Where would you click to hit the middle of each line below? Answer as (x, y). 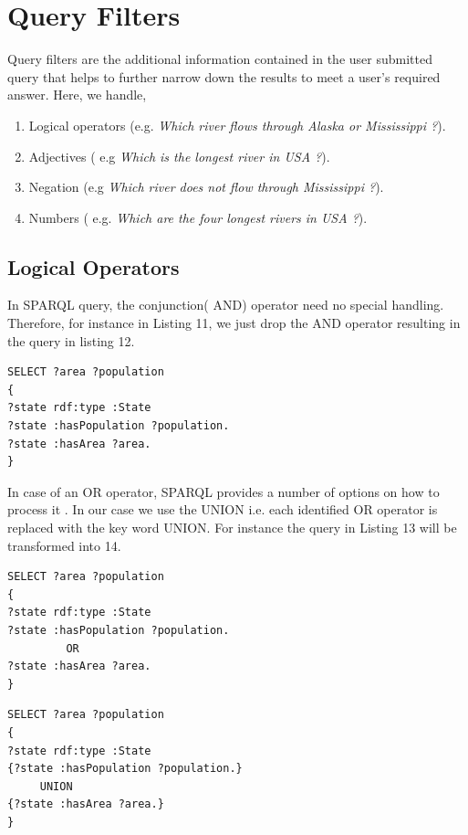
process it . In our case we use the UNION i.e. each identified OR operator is (223, 509)
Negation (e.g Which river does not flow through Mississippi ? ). (206, 187)
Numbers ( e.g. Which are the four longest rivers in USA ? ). (198, 217)
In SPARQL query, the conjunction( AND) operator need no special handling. (226, 305)
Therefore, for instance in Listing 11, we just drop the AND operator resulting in (234, 323)
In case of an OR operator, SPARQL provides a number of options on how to (224, 491)
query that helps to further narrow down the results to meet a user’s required (224, 76)
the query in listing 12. (71, 340)
